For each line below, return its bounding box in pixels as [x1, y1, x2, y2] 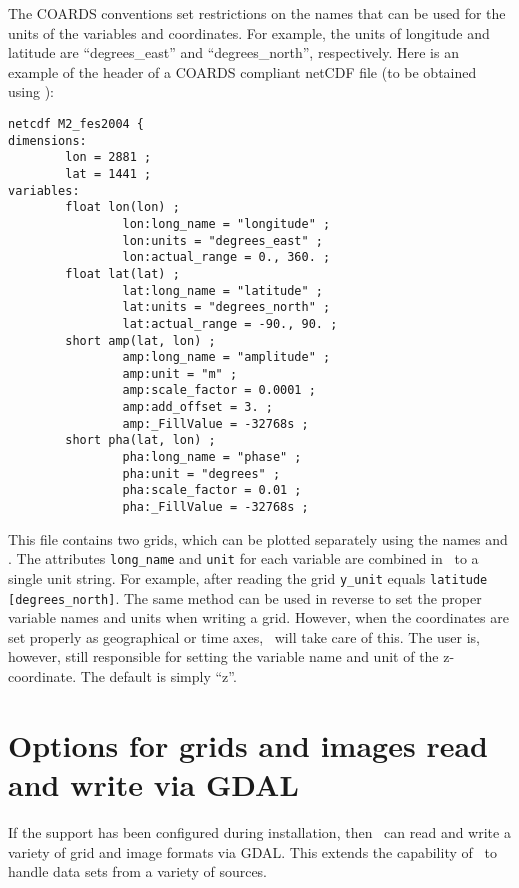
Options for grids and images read [8, 724, 488, 765]
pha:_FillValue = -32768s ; [122, 500, 309, 515]
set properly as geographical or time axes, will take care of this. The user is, [8, 626, 480, 647]
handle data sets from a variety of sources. [8, 861, 268, 882]
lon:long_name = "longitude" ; [122, 216, 331, 231]
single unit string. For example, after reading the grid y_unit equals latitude [8, 567, 488, 588]
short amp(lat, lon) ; [65, 333, 216, 348]
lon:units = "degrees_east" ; [122, 233, 323, 248]
